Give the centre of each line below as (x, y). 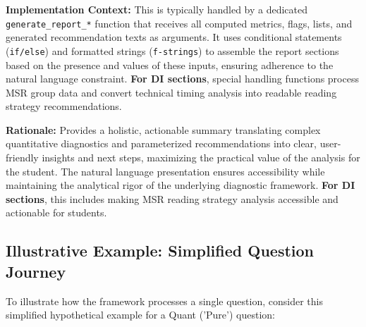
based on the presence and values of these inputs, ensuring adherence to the (170, 64)
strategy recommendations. (64, 106)
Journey (36, 271)
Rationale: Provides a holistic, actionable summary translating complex (163, 129)
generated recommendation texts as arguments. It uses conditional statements (174, 37)
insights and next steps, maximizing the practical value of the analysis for (201, 158)
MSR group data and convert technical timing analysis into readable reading (171, 92)
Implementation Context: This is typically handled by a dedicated (157, 9)
